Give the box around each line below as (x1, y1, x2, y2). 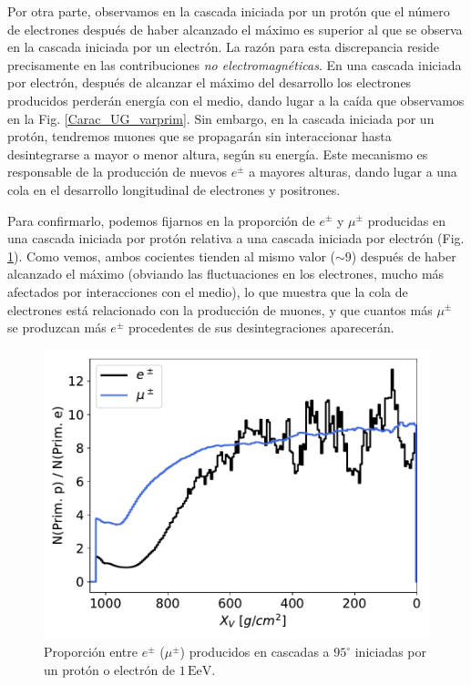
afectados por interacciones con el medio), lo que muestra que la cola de (7, 281, 408, 301)
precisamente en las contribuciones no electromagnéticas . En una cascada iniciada (7, 55, 462, 74)
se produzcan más (7, 318, 107, 337)
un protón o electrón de (44, 659, 175, 679)
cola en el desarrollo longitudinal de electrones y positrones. (7, 179, 341, 199)
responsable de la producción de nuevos (7, 162, 228, 181)
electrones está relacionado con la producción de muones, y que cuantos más (7, 300, 433, 319)
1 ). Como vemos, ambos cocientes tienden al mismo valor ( (7, 246, 335, 265)
